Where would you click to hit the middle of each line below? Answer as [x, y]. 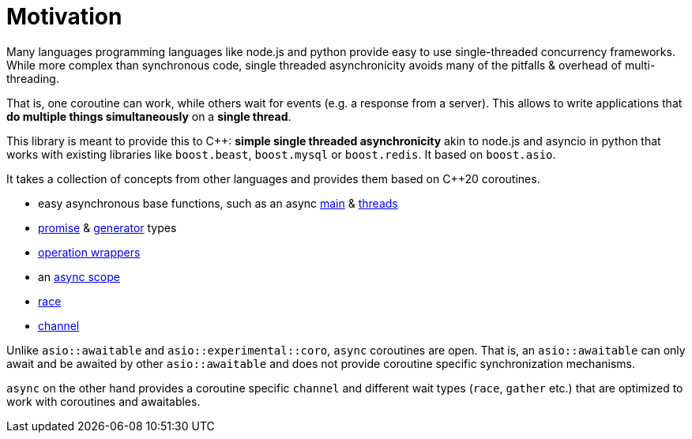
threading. [33, 78]
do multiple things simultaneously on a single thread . [149, 116]
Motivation [64, 17]
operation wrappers [89, 252]
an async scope [79, 276]
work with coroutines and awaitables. [103, 401]
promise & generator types [107, 227]
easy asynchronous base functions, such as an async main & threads [218, 203]
